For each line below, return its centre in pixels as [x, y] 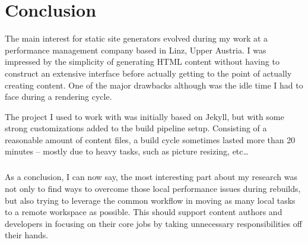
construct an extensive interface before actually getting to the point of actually [148, 73]
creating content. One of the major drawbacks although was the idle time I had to [154, 85]
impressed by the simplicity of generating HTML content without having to [142, 61]
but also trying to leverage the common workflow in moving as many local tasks [150, 200]
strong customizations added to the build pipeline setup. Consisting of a [136, 128]
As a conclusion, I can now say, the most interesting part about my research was [151, 177]
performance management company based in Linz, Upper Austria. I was [136, 50]
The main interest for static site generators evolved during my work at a [136, 38]
